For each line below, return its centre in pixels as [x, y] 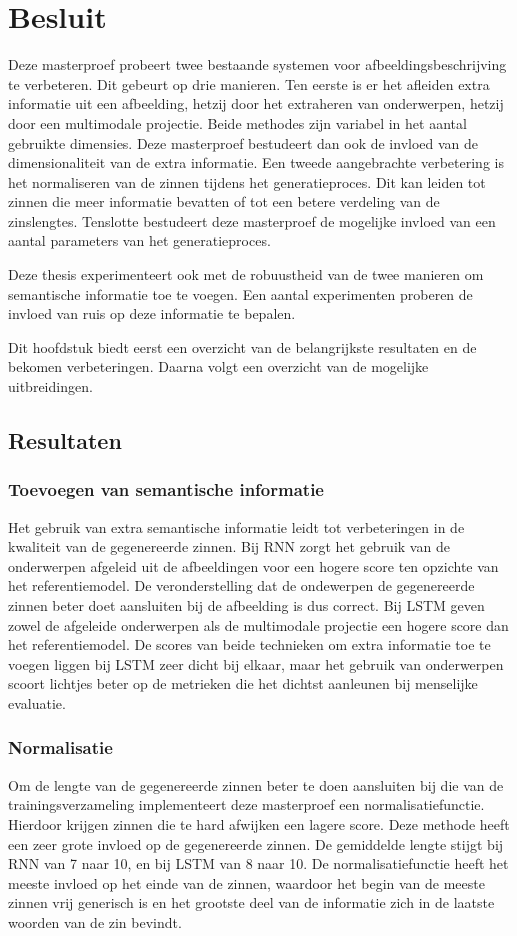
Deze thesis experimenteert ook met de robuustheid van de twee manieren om [246, 274]
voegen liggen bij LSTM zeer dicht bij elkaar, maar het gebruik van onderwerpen [256, 663]
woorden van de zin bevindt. [95, 921]
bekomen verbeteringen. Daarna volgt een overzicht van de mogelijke [218, 366]
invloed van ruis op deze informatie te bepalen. [152, 313]
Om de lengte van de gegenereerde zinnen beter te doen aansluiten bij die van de [256, 784]
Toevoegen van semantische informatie [166, 489]
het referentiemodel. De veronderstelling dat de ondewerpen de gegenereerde [241, 585]
